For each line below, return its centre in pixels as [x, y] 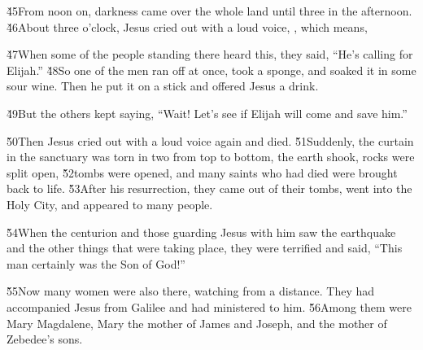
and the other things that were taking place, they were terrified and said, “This [205, 248]
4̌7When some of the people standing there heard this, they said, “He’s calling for [210, 54]
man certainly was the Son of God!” [96, 263]
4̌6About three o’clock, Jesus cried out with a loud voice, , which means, [187, 26]
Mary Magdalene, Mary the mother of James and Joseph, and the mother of [197, 323]
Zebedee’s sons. [45, 339]
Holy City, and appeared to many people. [110, 204]
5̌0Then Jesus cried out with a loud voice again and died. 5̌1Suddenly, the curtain [210, 140]
